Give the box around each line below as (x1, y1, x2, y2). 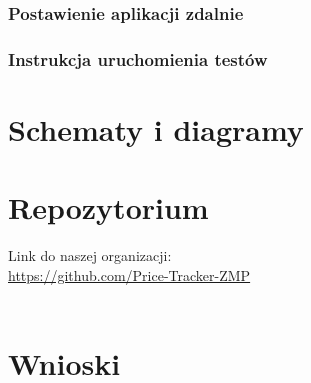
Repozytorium (8, 187, 209, 228)
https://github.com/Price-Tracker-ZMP (8, 264, 251, 285)
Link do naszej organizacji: (8, 245, 172, 266)
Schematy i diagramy (8, 108, 304, 149)
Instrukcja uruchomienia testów (8, 46, 268, 71)
